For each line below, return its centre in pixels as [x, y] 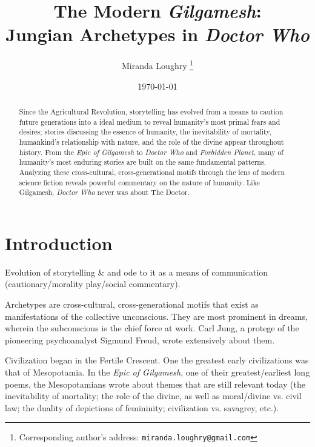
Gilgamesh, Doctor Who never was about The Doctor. [104, 192]
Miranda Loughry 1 [157, 65]
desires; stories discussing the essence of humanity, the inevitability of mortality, [145, 132]
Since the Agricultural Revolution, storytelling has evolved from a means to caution [151, 111]
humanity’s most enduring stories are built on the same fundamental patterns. [142, 162]
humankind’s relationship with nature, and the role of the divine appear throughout [151, 141]
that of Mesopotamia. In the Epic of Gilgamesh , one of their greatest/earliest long [157, 372]
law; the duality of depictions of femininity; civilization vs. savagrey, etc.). [142, 407]
